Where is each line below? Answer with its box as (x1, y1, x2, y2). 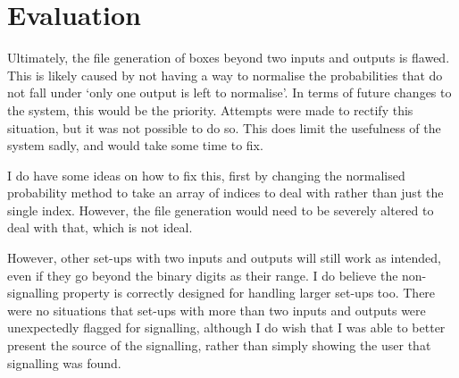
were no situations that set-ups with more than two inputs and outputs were (7, 300, 426, 319)
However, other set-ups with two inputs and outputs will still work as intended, (7, 248, 441, 267)
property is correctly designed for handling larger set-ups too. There (63, 283, 436, 302)
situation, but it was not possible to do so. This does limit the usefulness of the (7, 118, 441, 137)
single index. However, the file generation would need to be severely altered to (7, 200, 434, 219)
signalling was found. (7, 353, 121, 372)
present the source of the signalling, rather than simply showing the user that (7, 336, 431, 355)
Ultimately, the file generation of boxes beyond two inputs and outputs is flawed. (7, 48, 450, 67)
